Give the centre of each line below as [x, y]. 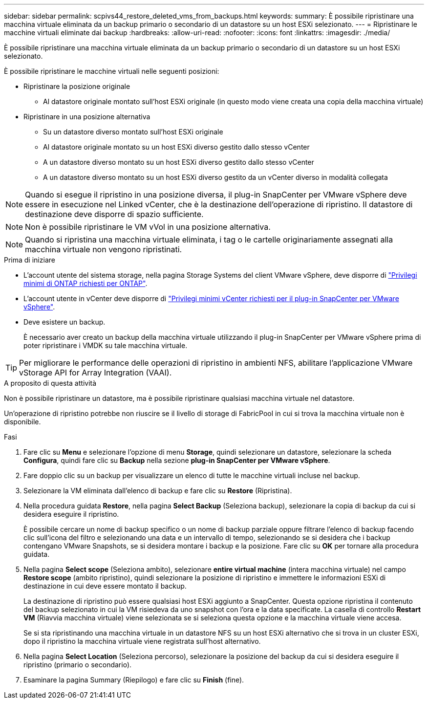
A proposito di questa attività [50, 383]
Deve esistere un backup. [64, 322]
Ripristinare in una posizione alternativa [87, 117]
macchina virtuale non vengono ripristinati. [104, 249]
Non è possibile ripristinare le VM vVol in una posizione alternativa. [148, 227]
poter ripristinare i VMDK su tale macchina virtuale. [106, 345]
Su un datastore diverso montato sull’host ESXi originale [133, 132]
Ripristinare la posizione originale [77, 86]
